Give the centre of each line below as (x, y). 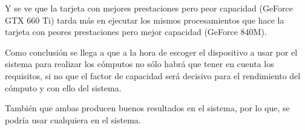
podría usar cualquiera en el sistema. (73, 119)
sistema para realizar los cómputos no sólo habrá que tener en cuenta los (139, 64)
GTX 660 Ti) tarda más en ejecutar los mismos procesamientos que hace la (145, 20)
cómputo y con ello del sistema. (63, 87)
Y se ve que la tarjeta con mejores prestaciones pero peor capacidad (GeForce (149, 8)
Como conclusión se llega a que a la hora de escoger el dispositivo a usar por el (151, 52)
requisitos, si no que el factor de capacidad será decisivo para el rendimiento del (153, 75)
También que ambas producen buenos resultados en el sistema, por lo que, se (147, 108)
